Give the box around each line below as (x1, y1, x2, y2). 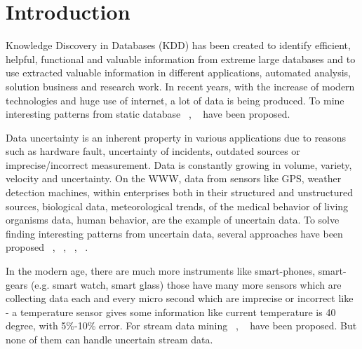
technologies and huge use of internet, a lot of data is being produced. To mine (6, 93, 344, 107)
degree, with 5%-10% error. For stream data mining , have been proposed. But (6, 318, 357, 333)
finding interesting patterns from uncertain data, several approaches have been (6, 226, 343, 240)
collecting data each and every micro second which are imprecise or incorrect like (6, 291, 354, 306)
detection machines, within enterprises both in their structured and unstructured (6, 185, 353, 200)
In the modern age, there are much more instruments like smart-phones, (6, 264, 316, 278)
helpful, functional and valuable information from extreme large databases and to (6, 51, 356, 66)
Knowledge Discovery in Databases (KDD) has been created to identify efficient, (6, 38, 351, 53)
